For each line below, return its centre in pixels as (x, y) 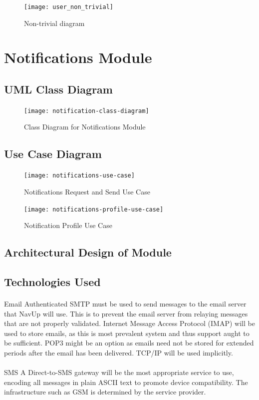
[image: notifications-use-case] (79, 176)
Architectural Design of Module (88, 252)
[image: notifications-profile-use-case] (94, 209)
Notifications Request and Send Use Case (87, 191)
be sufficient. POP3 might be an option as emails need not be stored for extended (129, 343)
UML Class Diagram (58, 89)
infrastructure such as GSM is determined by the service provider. (105, 392)
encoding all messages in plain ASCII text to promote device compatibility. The (126, 382)
